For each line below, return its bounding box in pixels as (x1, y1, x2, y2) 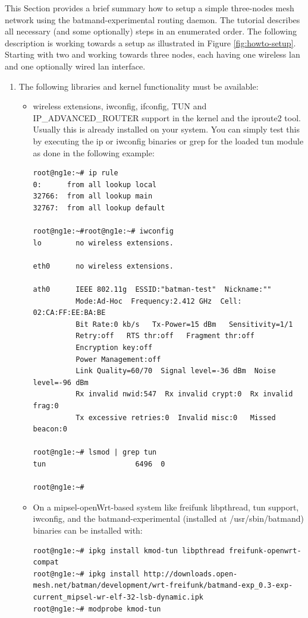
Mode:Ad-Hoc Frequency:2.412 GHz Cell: (76, 297, 242, 305)
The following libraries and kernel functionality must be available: (18, 80, 259, 92)
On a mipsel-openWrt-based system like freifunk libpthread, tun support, (33, 500, 299, 513)
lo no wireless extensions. (33, 238, 174, 247)
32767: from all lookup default (33, 203, 165, 212)
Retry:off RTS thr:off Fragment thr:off (76, 332, 254, 340)
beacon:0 (33, 425, 67, 434)
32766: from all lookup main (33, 192, 153, 201)
